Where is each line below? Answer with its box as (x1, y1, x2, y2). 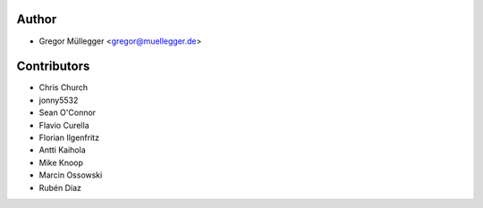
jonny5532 (38, 95, 79, 105)
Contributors (16, 59, 90, 74)
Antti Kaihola (38, 145, 87, 155)
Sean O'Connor (38, 107, 97, 118)
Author (16, 12, 57, 27)
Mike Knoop (38, 157, 84, 168)
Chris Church (38, 82, 89, 93)
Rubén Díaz (38, 182, 82, 193)
